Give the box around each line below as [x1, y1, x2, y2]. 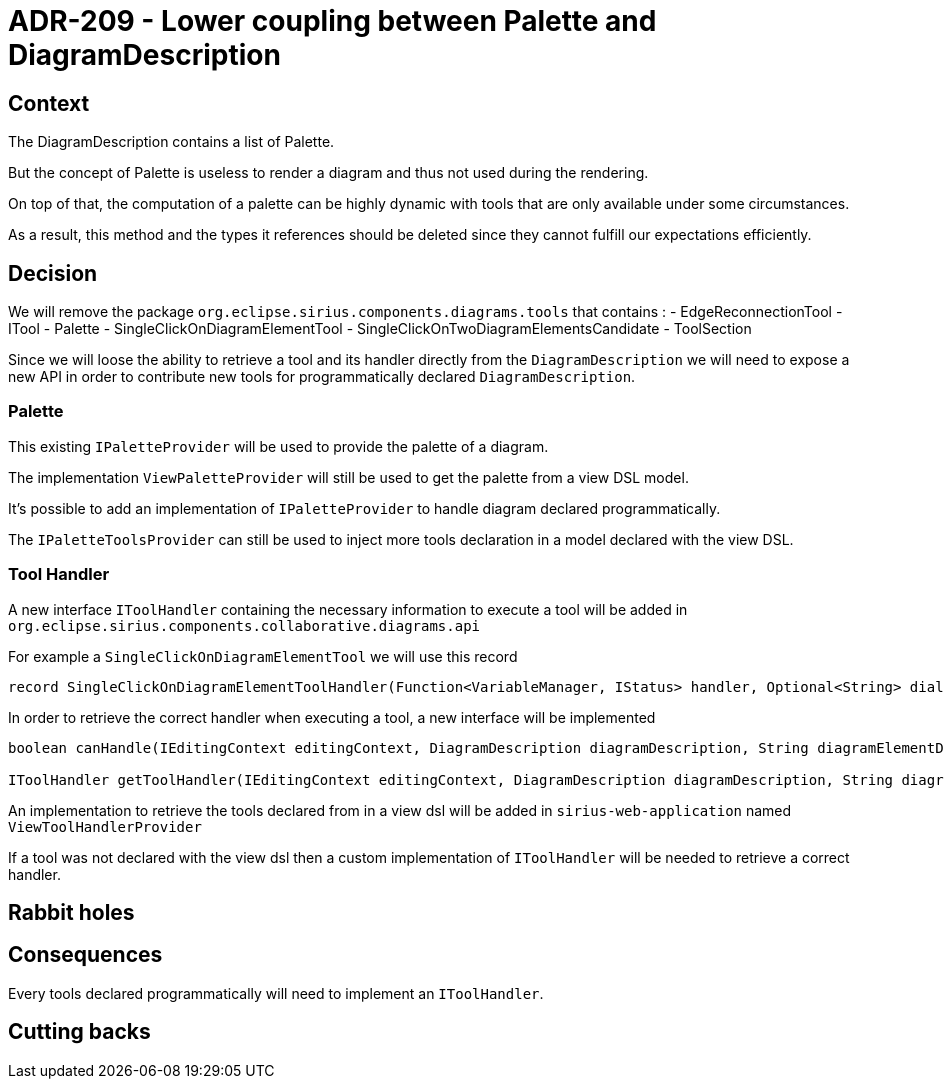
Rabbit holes [8, 899, 135, 925]
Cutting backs [8, 1019, 151, 1045]
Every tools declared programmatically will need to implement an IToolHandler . [8, 984, 544, 1002]
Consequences [8, 942, 163, 968]
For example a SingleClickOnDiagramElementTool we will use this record [8, 647, 518, 665]
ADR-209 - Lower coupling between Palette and [8, 4, 657, 38]
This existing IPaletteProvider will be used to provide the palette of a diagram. [8, 437, 549, 455]
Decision [8, 260, 98, 286]
